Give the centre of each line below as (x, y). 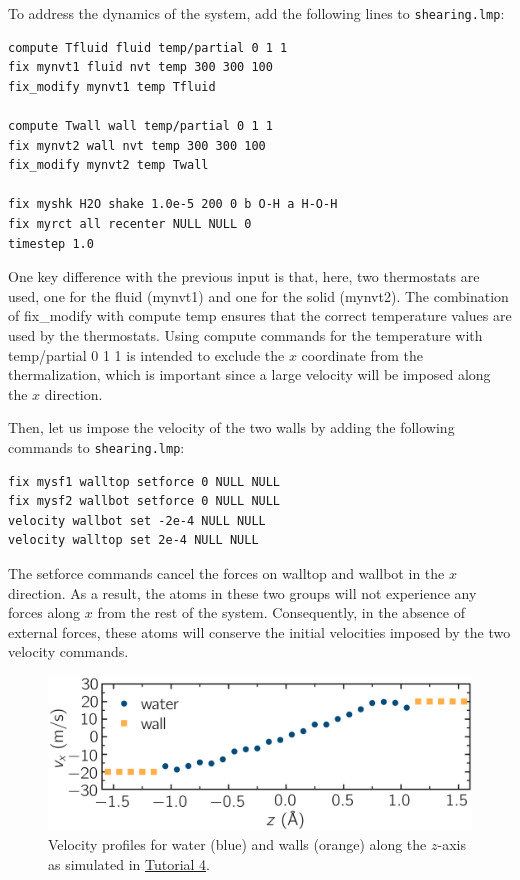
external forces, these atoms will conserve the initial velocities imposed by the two (259, 631)
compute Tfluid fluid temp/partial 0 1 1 (148, 47)
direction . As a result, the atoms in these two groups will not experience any (242, 592)
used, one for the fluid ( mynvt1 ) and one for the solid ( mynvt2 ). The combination (258, 295)
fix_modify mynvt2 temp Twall (108, 165)
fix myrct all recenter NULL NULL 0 (130, 224)
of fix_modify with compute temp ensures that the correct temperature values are (260, 315)
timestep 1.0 (51, 243)
